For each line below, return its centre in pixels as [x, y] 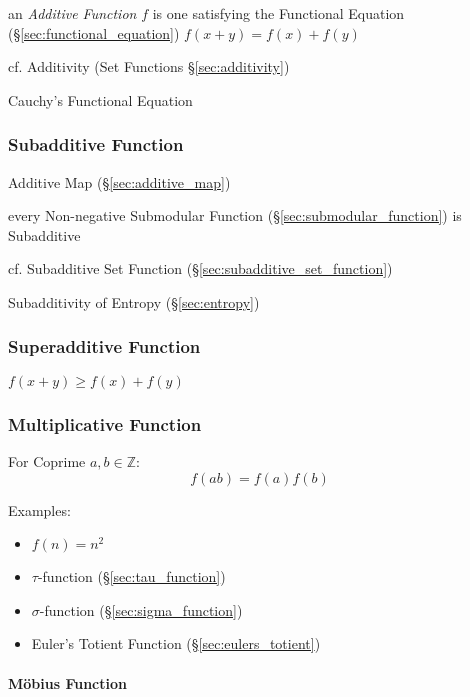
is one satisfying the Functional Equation [278, 13]
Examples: [39, 509]
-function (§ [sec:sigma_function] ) [141, 609]
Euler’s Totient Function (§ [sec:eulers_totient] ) [176, 643]
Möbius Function [67, 682]
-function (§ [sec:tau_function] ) [131, 576]
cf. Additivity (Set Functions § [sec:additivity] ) [149, 66]
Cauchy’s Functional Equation [100, 99]
